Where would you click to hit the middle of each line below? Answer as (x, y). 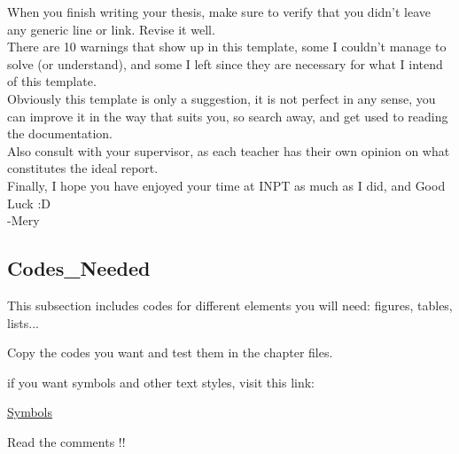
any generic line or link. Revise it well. (111, 29)
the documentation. (60, 133)
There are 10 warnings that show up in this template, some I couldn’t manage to (227, 47)
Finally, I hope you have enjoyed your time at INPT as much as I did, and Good (226, 185)
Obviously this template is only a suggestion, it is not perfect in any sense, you (222, 98)
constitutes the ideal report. (83, 168)
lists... (23, 322)
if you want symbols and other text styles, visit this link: (161, 382)
